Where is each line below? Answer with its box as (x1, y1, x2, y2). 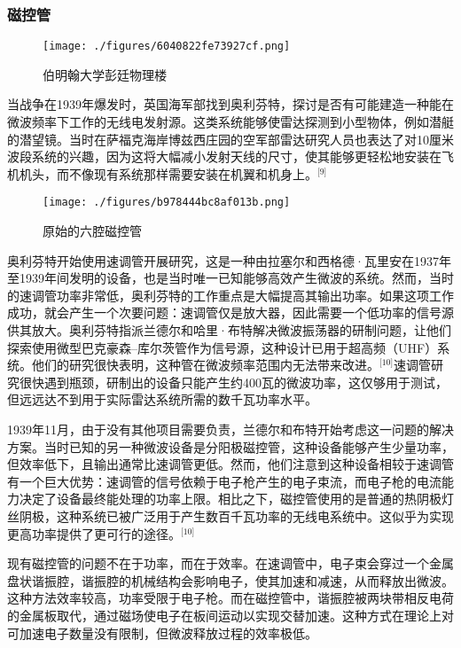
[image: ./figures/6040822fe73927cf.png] (43, 40, 291, 53)
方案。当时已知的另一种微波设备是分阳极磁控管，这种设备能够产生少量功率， (7, 437, 454, 456)
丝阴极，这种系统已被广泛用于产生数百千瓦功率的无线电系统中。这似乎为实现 (7, 507, 454, 525)
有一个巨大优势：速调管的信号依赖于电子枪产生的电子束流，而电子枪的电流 (7, 472, 441, 490)
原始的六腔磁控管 (43, 222, 142, 240)
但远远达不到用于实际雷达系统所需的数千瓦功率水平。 (7, 390, 317, 409)
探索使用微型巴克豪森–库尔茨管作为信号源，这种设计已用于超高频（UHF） (7, 338, 438, 356)
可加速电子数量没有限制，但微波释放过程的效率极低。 (7, 623, 317, 642)
